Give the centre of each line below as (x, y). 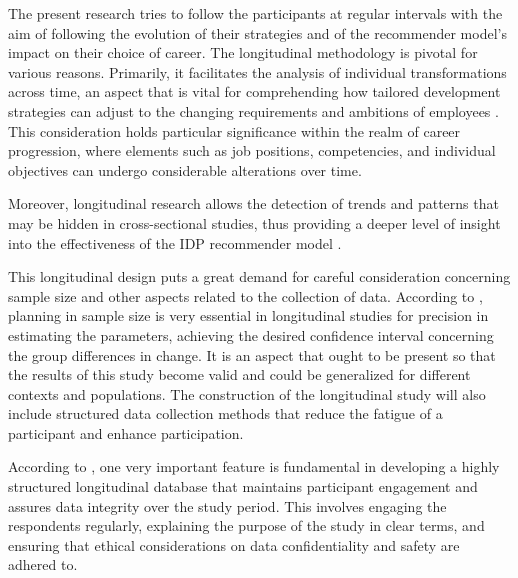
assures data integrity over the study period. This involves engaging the (227, 505)
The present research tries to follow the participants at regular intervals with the (255, 13)
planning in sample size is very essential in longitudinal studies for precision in (248, 315)
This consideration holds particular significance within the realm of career (234, 130)
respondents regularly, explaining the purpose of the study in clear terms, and (246, 525)
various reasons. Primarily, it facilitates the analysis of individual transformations (257, 71)
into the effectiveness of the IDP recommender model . (175, 242)
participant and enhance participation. (126, 432)
